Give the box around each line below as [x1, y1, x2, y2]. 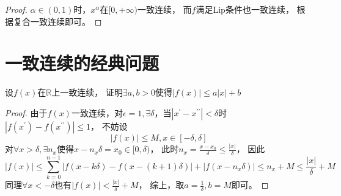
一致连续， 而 [137, 3, 192, 15]
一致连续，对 [71, 106, 123, 119]
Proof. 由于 [5, 106, 48, 119]
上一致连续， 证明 [51, 86, 123, 99]
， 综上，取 [138, 178, 185, 191]
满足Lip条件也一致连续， [196, 3, 294, 15]
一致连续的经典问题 [5, 51, 159, 75]
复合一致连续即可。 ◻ [13, 15, 102, 27]
